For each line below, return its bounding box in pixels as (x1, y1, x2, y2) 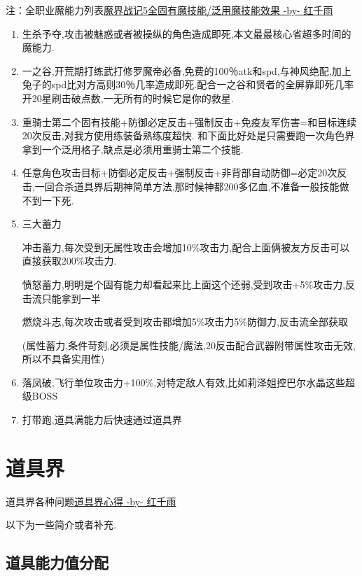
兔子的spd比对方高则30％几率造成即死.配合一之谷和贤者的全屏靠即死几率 (22, 77, 354, 92)
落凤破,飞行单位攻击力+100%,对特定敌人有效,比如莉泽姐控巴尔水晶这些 (22, 374, 346, 389)
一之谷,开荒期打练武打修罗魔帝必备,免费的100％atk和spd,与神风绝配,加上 (22, 63, 351, 78)
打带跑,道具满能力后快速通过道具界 (22, 412, 182, 427)
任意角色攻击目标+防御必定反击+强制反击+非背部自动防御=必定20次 (22, 165, 337, 180)
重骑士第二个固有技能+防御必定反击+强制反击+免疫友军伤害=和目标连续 (22, 114, 357, 129)
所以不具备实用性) (22, 351, 105, 366)
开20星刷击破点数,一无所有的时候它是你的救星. (22, 90, 234, 105)
